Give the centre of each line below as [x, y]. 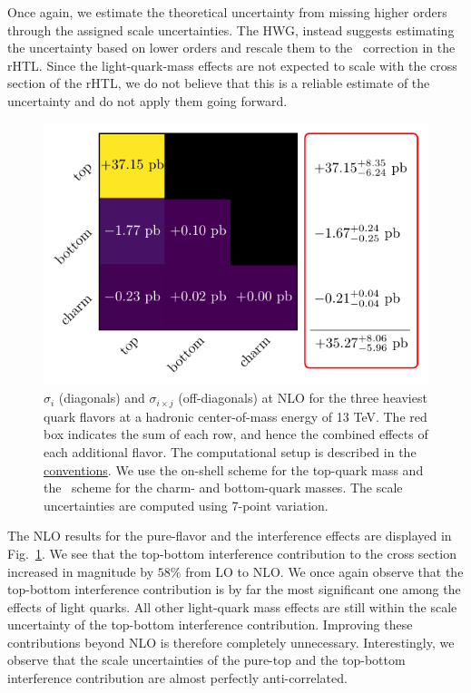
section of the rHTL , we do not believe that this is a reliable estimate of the [219, 83]
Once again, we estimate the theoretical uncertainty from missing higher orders [227, 12]
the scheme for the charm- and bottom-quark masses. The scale [223, 488]
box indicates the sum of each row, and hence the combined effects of [236, 434]
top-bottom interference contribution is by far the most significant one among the [234, 589]
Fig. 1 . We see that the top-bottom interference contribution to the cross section [232, 553]
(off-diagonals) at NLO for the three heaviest [303, 398]
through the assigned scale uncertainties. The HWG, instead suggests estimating [231, 29]
